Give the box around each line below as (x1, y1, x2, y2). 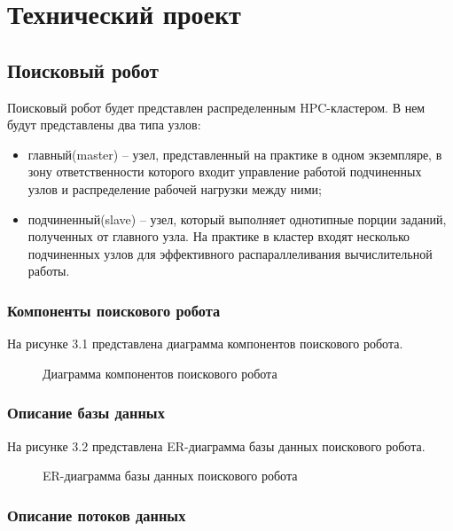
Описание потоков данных (7, 504, 186, 526)
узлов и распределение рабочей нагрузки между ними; (27, 179, 322, 198)
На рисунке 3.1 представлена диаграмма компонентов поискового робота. (7, 334, 403, 353)
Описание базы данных (7, 402, 165, 424)
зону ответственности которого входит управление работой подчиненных (27, 162, 422, 181)
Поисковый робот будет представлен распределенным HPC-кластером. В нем (7, 98, 426, 116)
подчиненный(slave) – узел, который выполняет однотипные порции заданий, (27, 209, 447, 228)
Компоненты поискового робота (7, 299, 221, 321)
